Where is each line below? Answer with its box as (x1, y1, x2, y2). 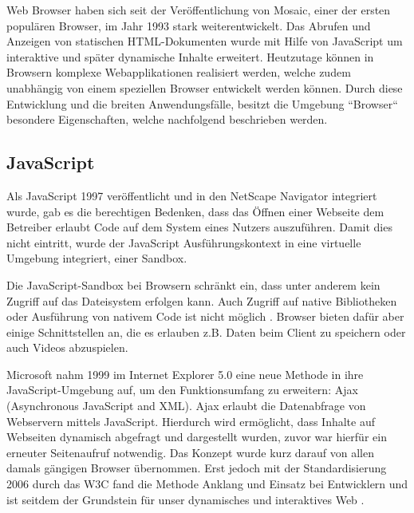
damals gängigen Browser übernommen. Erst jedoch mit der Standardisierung (6, 460, 387, 476)
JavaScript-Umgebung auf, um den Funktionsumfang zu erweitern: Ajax (6, 381, 358, 398)
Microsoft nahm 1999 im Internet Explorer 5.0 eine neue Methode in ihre (6, 365, 364, 382)
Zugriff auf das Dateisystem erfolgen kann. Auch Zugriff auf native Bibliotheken (6, 292, 397, 309)
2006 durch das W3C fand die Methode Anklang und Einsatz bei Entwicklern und (6, 476, 408, 492)
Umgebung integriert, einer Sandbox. (6, 250, 187, 266)
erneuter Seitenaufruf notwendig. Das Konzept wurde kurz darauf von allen (6, 444, 375, 460)
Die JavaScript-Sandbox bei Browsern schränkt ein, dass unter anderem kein (6, 276, 380, 293)
